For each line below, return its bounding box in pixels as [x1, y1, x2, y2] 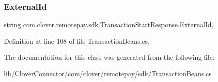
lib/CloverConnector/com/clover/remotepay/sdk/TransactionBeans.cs [4, 68, 212, 78]
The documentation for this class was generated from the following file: [4, 52, 215, 62]
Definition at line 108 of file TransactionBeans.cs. [4, 35, 150, 46]
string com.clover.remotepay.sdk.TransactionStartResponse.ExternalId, [4, 19, 214, 30]
